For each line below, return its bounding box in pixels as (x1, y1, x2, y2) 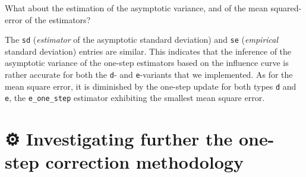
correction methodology (45, 150, 244, 174)
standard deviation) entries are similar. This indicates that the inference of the (5, 45, 292, 57)
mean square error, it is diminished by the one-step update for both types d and (5, 80, 296, 92)
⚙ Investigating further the (5, 127, 233, 151)
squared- (270, 2, 302, 14)
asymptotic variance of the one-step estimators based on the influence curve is (5, 56, 289, 69)
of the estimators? (25, 13, 91, 26)
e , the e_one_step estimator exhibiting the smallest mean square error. (5, 91, 265, 104)
